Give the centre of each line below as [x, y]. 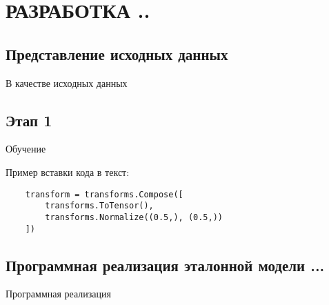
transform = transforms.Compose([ [104, 194]
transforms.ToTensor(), [99, 206]
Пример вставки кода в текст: [68, 171]
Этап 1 [29, 120]
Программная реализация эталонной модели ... [165, 265]
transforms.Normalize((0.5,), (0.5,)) [134, 217]
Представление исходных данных [117, 53]
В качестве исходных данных [67, 82]
